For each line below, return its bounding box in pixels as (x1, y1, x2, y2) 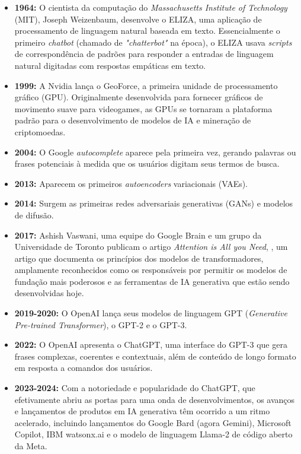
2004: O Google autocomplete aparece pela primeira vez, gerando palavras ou (14, 145, 296, 158)
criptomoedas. (14, 125, 66, 138)
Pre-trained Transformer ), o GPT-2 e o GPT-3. (14, 318, 187, 331)
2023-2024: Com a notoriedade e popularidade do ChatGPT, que (14, 382, 255, 394)
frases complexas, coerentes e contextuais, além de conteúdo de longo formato (14, 350, 296, 362)
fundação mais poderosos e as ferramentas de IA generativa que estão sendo (14, 275, 290, 287)
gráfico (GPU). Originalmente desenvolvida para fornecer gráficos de (14, 91, 263, 103)
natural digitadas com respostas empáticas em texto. (14, 59, 206, 71)
